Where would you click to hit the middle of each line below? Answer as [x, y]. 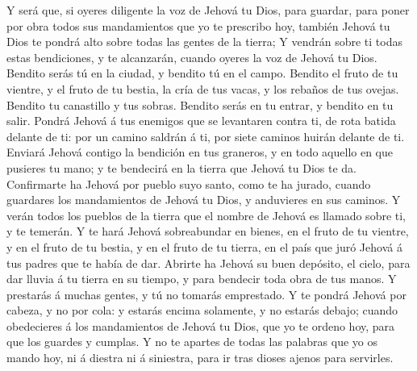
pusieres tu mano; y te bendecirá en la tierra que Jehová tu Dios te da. [181, 167]
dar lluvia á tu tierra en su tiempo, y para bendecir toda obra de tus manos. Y [202, 279]
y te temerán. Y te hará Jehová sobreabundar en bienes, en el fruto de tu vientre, [208, 231]
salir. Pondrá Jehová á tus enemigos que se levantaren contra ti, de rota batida [201, 121]
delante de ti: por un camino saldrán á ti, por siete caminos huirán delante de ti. [206, 136]
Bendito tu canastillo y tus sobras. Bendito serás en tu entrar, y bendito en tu [200, 104]
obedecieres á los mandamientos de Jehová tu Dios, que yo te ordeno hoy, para [201, 325]
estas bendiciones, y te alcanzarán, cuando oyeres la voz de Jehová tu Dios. [192, 57]
